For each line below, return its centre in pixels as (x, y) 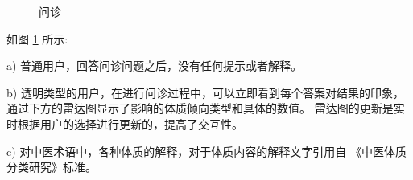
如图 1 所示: (37, 38)
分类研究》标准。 (52, 167)
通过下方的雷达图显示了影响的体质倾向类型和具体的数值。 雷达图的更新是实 (206, 108)
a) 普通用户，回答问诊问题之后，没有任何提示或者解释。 (155, 65)
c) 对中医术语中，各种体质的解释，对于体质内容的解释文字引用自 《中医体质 (206, 151)
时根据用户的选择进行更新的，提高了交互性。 (125, 123)
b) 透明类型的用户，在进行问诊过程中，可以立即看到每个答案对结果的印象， (205, 92)
